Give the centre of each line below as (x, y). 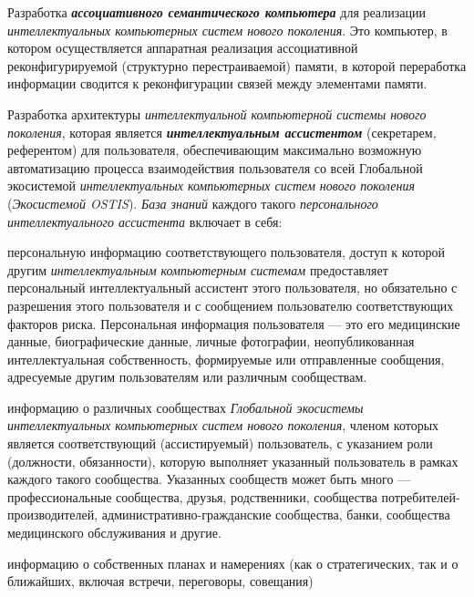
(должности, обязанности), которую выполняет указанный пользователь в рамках (233, 461)
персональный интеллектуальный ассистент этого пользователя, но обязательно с (232, 288)
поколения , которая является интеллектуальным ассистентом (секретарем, (222, 132)
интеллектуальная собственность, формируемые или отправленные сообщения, (226, 359)
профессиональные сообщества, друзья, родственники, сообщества (192, 496)
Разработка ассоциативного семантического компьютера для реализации (216, 12)
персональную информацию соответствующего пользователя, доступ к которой (227, 252)
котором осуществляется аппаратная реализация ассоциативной (183, 48)
